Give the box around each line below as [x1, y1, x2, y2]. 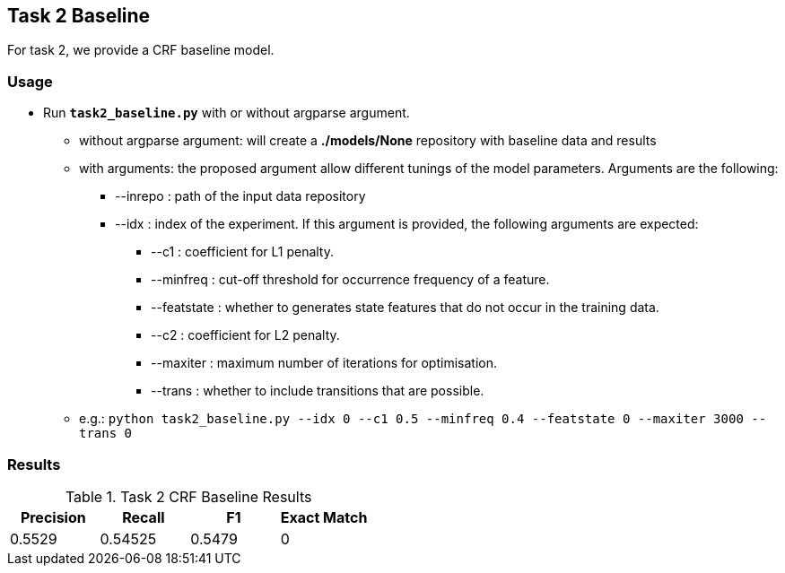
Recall [122, 508, 165, 526]
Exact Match [280, 508, 368, 526]
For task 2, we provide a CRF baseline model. [7, 42, 275, 58]
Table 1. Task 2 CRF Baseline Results [65, 487, 312, 506]
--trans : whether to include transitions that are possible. [151, 383, 484, 399]
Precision [20, 508, 86, 526]
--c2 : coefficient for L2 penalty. [151, 327, 340, 343]
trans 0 [79, 426, 133, 441]
